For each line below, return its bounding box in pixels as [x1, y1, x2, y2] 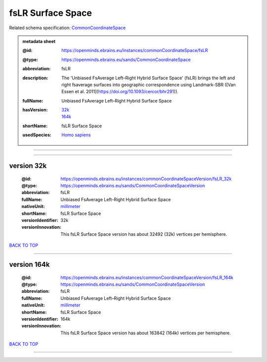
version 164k [9, 260, 50, 268]
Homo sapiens [61, 132, 91, 138]
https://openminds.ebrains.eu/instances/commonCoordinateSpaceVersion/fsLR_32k [60, 176, 232, 182]
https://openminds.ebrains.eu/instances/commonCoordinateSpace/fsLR [61, 48, 208, 53]
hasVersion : [22, 107, 48, 113]
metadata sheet [22, 38, 56, 44]
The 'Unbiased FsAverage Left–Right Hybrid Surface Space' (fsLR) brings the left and [61, 75, 235, 81]
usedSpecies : [22, 132, 51, 138]
